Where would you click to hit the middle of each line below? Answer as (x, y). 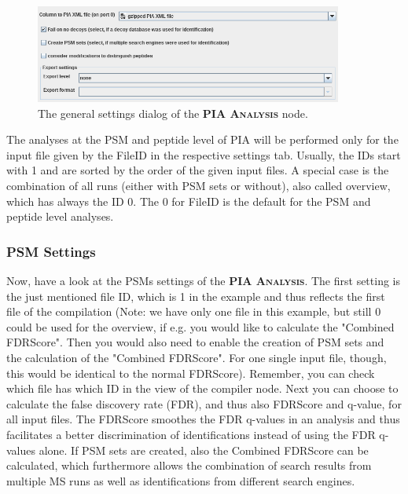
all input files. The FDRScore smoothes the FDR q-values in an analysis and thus (203, 419)
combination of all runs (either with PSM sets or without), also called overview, (198, 186)
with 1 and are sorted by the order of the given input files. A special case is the (198, 170)
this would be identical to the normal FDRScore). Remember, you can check (191, 373)
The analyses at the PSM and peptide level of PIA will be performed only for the (202, 139)
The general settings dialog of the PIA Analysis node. (173, 113)
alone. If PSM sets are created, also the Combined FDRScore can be (204, 450)
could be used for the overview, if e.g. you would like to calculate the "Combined (200, 326)
